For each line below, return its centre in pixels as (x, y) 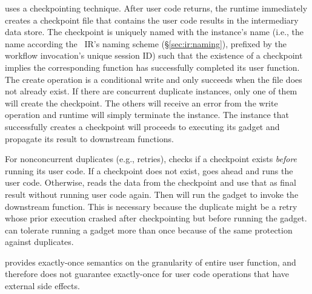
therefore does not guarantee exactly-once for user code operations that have (147, 274)
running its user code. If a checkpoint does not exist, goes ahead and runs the (149, 170)
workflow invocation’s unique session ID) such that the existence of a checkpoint (154, 55)
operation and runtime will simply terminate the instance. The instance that (147, 115)
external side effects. (42, 286)
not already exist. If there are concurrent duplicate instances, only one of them (151, 91)
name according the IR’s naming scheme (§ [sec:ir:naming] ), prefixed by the (146, 43)
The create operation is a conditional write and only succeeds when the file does (154, 79)
